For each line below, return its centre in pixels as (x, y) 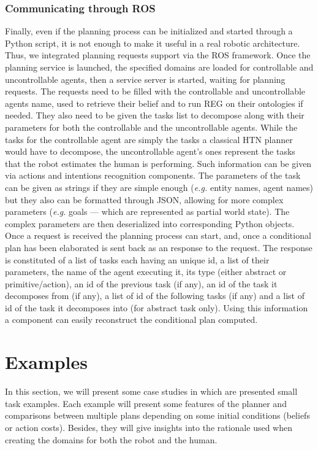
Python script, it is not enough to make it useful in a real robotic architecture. (153, 43)
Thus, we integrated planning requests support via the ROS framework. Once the (158, 55)
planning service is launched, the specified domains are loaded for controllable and (159, 67)
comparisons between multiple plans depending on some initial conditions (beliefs (157, 415)
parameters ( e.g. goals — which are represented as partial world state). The (147, 211)
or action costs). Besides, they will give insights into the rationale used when (149, 427)
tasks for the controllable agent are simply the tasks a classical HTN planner (149, 139)
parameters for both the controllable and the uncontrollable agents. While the (151, 127)
